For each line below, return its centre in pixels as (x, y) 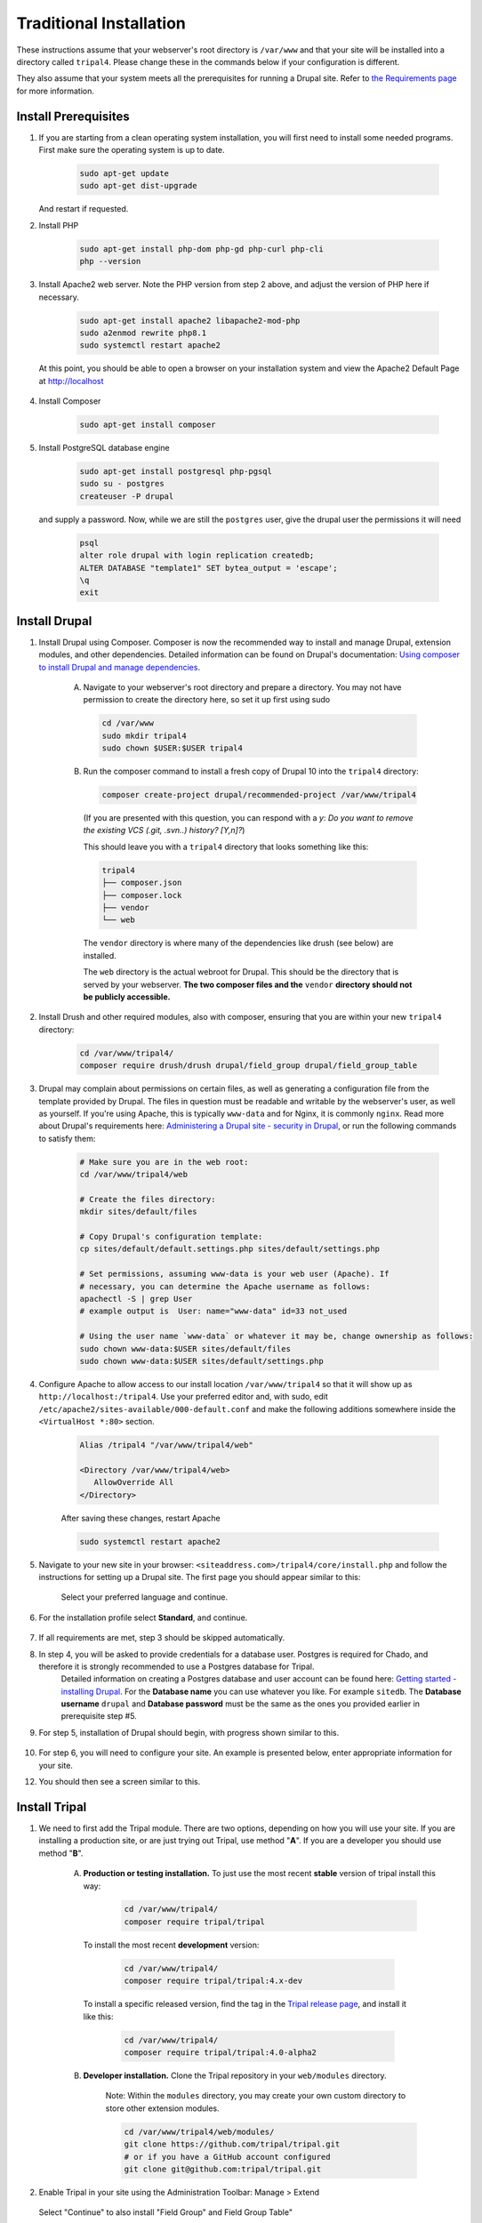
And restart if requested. (84, 209)
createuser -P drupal (127, 496)
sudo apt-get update (124, 173)
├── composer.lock (142, 895)
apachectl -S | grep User (136, 1299)
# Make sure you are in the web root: (164, 1162)
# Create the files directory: (148, 1199)
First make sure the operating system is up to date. (132, 150)
